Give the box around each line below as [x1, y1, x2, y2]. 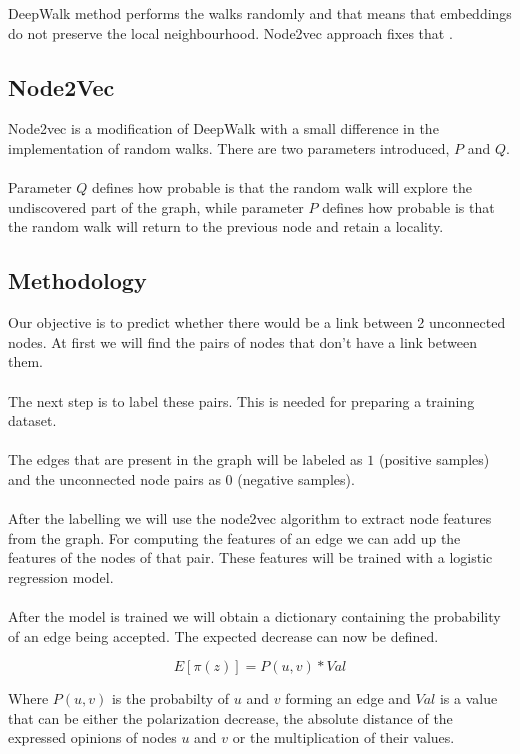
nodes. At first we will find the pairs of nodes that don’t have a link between [8, 331, 477, 352]
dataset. [8, 410, 57, 431]
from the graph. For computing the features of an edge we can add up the [8, 527, 461, 548]
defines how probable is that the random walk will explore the [92, 177, 472, 198]
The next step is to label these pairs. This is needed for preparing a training [8, 390, 475, 411]
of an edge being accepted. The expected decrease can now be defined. [8, 625, 439, 646]
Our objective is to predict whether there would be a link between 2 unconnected [8, 312, 506, 333]
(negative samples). [237, 468, 355, 489]
